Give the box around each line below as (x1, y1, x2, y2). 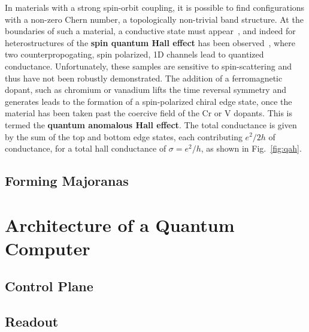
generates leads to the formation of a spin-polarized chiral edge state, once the (5, 95, 292, 107)
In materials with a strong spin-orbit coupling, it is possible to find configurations (5, 1, 305, 13)
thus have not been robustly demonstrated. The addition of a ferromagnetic (5, 71, 283, 84)
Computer (5, 236, 90, 260)
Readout (5, 312, 59, 331)
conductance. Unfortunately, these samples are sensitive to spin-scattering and (5, 59, 292, 72)
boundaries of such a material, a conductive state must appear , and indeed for (5, 25, 296, 37)
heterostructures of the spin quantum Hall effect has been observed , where (5, 36, 295, 49)
